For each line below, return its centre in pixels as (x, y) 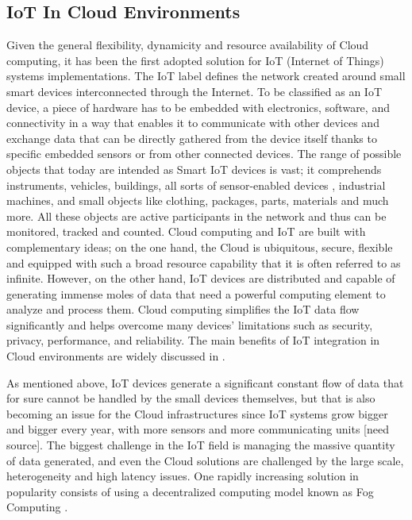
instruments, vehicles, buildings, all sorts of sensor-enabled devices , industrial (196, 185)
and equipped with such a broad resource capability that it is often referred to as (204, 262)
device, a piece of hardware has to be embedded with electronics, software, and (198, 107)
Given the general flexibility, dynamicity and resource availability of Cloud (188, 45)
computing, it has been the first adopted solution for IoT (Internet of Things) (195, 60)
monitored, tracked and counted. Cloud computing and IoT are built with (186, 231)
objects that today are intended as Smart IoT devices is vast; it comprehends (194, 169)
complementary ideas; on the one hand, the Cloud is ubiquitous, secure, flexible (200, 247)
